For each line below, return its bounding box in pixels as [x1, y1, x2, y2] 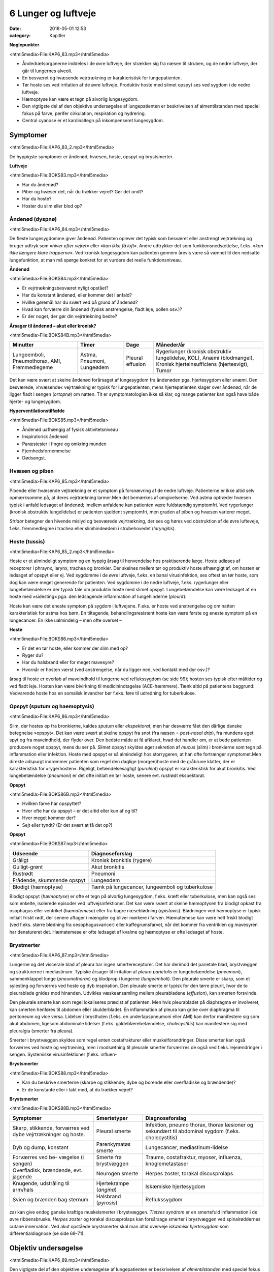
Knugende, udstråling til [12, 1179, 70, 1187]
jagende [12, 1173, 32, 1180]
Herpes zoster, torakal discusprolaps [145, 1170, 233, 1177]
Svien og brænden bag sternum [12, 1196, 89, 1203]
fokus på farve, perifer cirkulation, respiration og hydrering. [22, 110, 146, 117]
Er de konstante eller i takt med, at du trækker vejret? [22, 1086, 133, 1092]
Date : [9, 25, 21, 32]
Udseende [12, 850, 38, 857]
